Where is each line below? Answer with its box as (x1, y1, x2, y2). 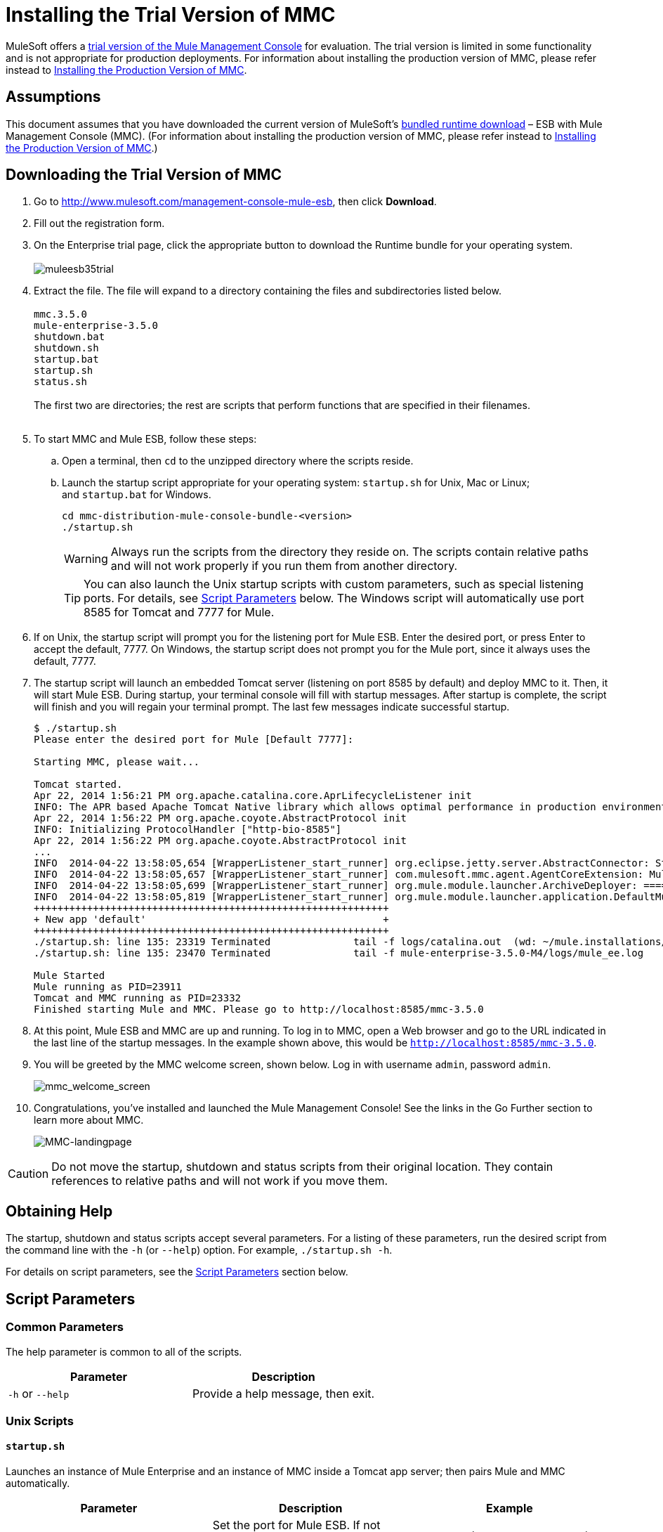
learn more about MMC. (34, 1114, 144, 1127)
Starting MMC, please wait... (34, 756, 200, 768)
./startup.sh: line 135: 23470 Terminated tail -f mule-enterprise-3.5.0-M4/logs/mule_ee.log (34, 947, 644, 959)
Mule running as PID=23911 (34, 981, 182, 993)
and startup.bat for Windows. (62, 488, 211, 501)
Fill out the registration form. (34, 217, 165, 230)
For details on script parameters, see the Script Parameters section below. (6, 1266, 348, 1278)
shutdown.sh (34, 342, 99, 354)
